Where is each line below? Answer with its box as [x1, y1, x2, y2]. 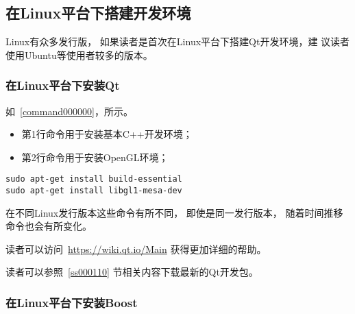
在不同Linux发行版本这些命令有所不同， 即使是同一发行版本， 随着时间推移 [5, 205, 343, 219]
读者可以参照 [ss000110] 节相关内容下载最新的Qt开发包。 [5, 265, 258, 279]
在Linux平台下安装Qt [5, 77, 120, 94]
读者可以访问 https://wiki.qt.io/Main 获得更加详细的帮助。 [5, 241, 267, 256]
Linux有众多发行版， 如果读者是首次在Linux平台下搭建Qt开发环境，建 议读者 [5, 34, 350, 49]
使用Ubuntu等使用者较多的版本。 [5, 47, 153, 62]
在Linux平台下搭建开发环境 [5, 2, 191, 23]
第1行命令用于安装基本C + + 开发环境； [21, 127, 193, 141]
